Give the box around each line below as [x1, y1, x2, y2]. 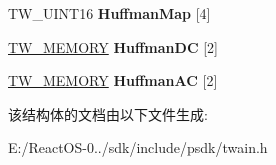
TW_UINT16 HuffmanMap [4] [8, 3, 211, 23]
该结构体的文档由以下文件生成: [8, 103, 208, 124]
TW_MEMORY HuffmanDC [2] [8, 36, 218, 57]
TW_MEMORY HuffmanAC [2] [8, 70, 218, 91]
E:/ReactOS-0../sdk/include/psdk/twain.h [8, 137, 268, 158]
